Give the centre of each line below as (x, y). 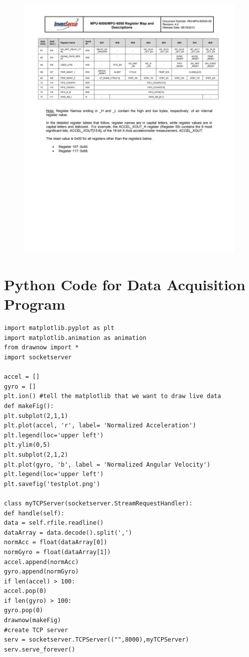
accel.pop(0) (25, 591)
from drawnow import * (41, 348)
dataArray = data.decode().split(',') (68, 533)
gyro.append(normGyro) (41, 572)
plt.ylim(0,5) (27, 445)
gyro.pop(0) (24, 611)
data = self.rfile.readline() (54, 523)
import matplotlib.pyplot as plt (59, 328)
